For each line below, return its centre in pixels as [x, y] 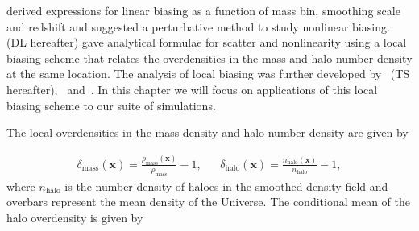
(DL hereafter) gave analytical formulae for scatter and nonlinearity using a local [207, 42]
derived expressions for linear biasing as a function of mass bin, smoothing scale [203, 10]
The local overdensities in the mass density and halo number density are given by [207, 132]
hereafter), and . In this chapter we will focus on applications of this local [192, 89]
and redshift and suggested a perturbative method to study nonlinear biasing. [198, 26]
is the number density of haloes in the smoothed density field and [226, 186]
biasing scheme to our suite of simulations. [111, 105]
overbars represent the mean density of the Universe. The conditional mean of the [208, 202]
